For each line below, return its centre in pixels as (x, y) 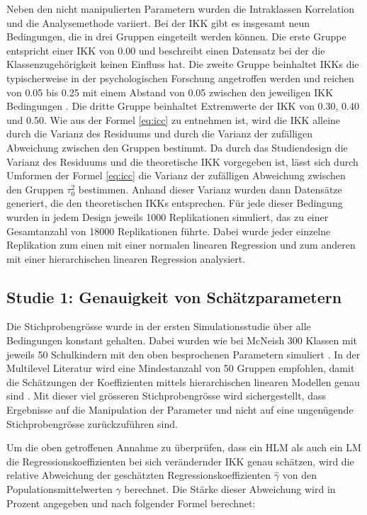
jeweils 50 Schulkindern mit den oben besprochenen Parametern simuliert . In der (183, 354)
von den (299, 475)
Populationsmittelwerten (60, 489)
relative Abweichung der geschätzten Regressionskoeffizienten (139, 475)
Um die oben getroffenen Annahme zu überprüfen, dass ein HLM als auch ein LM (184, 447)
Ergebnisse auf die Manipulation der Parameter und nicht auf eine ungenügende (180, 410)
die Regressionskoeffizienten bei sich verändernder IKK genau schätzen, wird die (180, 461)
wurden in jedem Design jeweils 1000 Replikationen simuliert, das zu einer (168, 216)
